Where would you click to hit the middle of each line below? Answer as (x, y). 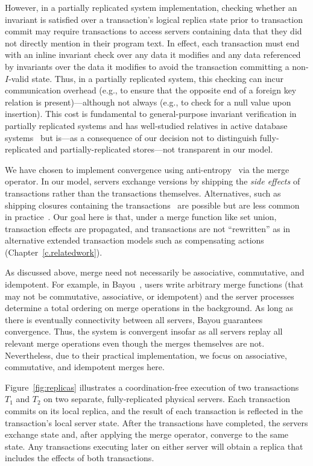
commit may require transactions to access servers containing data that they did (153, 31)
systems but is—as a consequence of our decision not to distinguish (131, 137)
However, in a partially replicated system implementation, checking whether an (151, 7)
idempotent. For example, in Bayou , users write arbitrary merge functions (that (154, 284)
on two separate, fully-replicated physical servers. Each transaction (167, 399)
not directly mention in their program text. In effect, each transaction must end (152, 43)
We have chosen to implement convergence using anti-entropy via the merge (147, 169)
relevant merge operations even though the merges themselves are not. (135, 343)
